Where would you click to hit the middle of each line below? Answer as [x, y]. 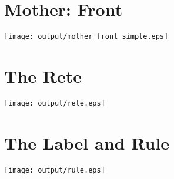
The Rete [43, 75]
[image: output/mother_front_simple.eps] [86, 37]
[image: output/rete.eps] [55, 103]
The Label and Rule [87, 142]
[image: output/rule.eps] [55, 170]
